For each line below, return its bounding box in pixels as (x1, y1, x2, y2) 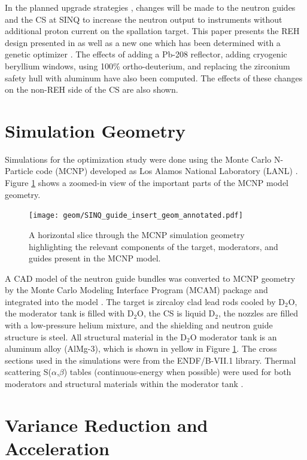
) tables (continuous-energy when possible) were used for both (63, 365, 291, 378)
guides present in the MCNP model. (29, 252, 161, 264)
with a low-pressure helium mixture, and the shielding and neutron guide (5, 319, 273, 331)
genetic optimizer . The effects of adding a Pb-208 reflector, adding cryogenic (5, 48, 287, 60)
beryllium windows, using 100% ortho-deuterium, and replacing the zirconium (5, 59, 290, 72)
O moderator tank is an (190, 330, 277, 343)
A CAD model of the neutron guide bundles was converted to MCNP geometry (5, 272, 296, 284)
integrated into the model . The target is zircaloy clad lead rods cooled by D (5, 295, 285, 307)
